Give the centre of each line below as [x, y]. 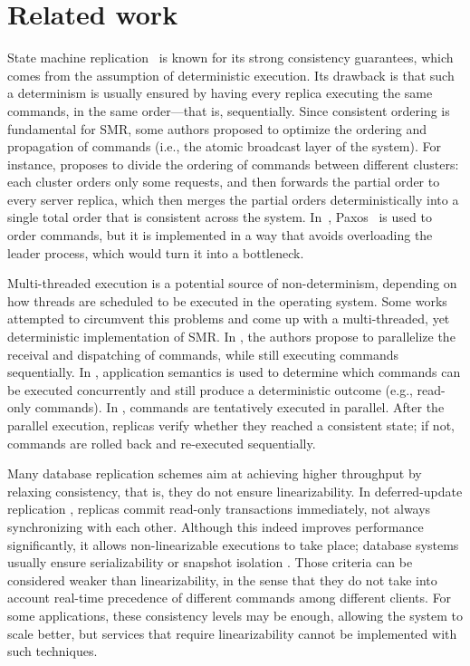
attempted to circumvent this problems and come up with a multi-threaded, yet [229, 319]
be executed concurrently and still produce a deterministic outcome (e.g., [210, 389]
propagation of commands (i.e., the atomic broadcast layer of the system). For [224, 146]
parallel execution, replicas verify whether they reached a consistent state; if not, [231, 425]
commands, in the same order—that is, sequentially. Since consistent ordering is [229, 110]
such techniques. [53, 651]
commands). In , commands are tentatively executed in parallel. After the [240, 407]
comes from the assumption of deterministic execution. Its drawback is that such [231, 75]
